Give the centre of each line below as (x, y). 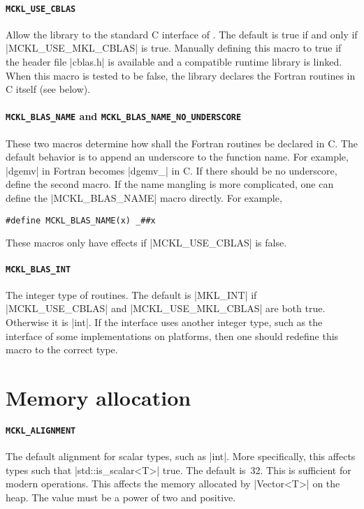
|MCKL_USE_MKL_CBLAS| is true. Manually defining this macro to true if (174, 48)
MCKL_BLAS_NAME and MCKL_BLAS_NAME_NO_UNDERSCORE (124, 116)
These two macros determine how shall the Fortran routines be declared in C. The (182, 143)
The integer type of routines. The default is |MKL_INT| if (131, 294)
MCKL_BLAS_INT (38, 269)
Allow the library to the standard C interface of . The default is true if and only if (182, 34)
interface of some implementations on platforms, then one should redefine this (172, 335)
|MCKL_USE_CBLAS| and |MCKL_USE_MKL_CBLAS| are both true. (166, 308)
